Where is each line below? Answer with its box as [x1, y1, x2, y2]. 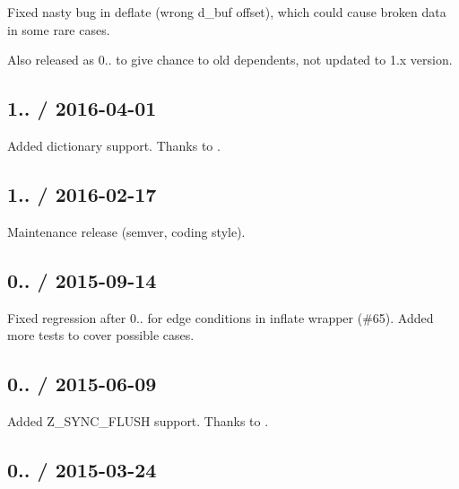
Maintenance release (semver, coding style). [7, 222, 246, 240]
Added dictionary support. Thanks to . [7, 135, 221, 154]
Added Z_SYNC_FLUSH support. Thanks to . [7, 411, 269, 430]
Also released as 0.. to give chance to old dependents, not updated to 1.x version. [7, 50, 453, 69]
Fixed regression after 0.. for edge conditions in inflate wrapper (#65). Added [7, 308, 434, 327]
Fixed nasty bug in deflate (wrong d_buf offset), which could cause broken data [7, 3, 446, 21]
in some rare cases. [7, 20, 110, 39]
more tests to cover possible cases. [7, 326, 195, 345]
